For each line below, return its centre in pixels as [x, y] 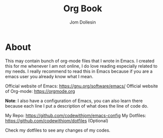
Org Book [83, 9]
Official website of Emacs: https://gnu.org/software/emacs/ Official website [82, 86]
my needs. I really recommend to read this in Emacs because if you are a [79, 71]
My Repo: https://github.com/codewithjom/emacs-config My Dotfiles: [76, 115]
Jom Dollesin [83, 22]
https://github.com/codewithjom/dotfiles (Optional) [57, 120]
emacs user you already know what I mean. [49, 76]
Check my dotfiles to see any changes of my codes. [58, 130]
